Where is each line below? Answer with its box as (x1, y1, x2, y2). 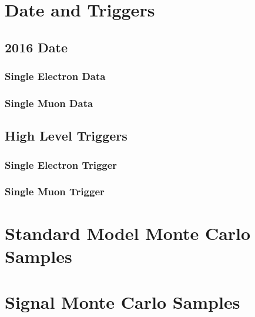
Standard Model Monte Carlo (5, 221, 251, 245)
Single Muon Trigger (5, 184, 105, 199)
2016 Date (5, 38, 68, 56)
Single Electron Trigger (5, 157, 118, 172)
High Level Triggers (5, 126, 127, 145)
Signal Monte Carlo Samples (5, 290, 240, 314)
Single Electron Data (5, 69, 106, 84)
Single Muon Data (5, 95, 93, 110)
